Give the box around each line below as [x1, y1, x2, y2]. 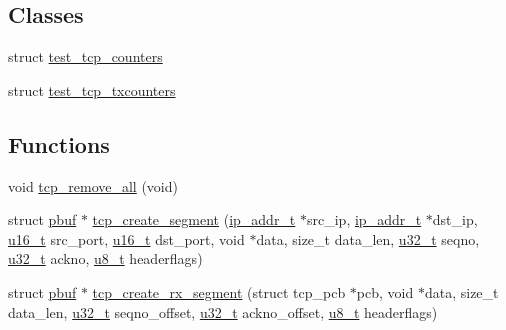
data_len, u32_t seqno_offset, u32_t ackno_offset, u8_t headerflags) [8, 301, 438, 322]
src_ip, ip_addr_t [307, 209, 422, 230]
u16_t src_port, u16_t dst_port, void [8, 228, 245, 249]
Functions [8, 128, 110, 159]
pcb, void [356, 281, 414, 302]
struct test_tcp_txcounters [8, 79, 176, 100]
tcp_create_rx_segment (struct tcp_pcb [92, 281, 346, 302]
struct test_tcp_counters [8, 46, 163, 67]
